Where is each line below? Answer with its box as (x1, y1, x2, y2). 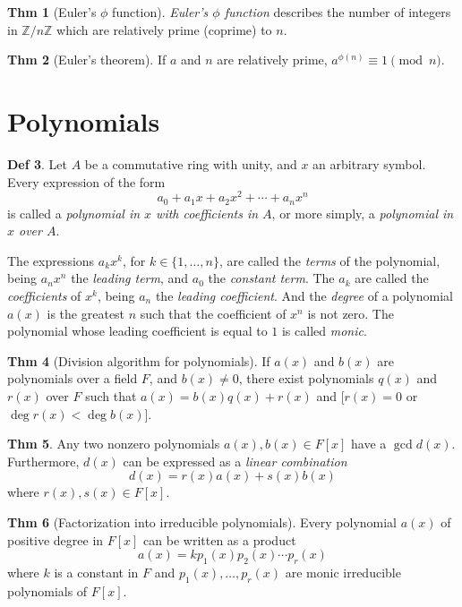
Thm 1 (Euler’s (7, 3, 97, 21)
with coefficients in (156, 203, 259, 222)
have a (351, 434, 387, 453)
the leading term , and (71, 269, 189, 287)
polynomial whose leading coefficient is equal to (7, 321, 268, 340)
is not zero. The (307, 303, 394, 322)
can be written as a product (143, 530, 296, 549)
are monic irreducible (285, 562, 401, 581)
